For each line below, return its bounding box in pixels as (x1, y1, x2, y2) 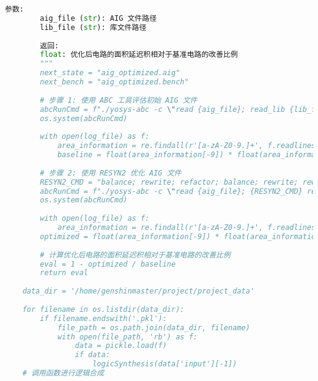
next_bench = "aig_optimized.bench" (40, 78, 189, 86)
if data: (75, 350, 110, 360)
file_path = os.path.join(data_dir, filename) (57, 323, 250, 332)
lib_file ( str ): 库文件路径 (40, 23, 147, 32)
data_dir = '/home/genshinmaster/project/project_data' (22, 287, 255, 296)
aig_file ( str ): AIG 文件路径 (40, 13, 157, 23)
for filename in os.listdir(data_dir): (22, 305, 185, 314)
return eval (40, 268, 89, 278)
